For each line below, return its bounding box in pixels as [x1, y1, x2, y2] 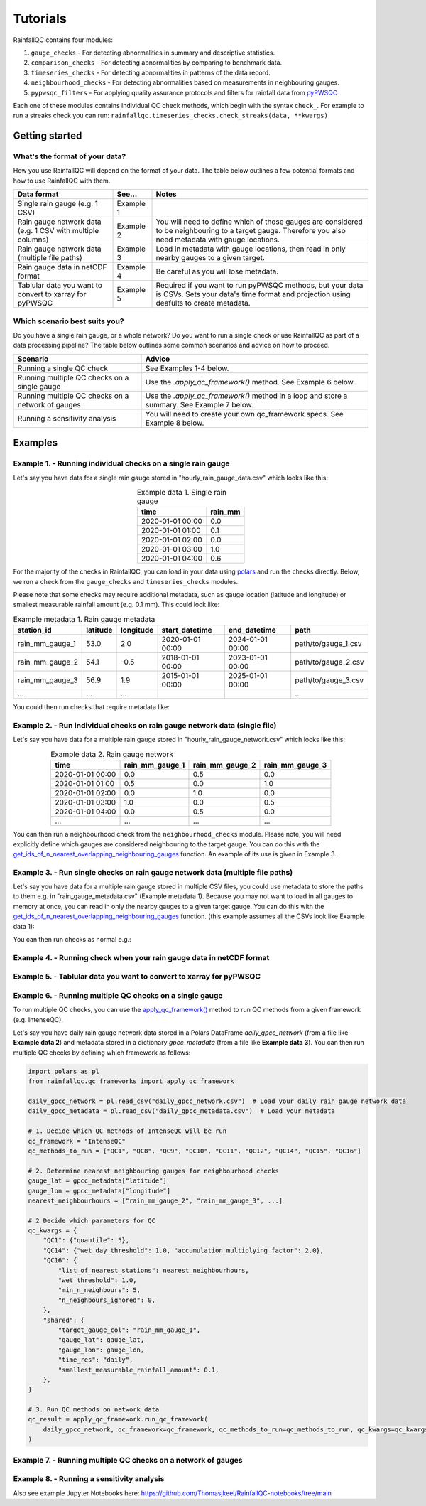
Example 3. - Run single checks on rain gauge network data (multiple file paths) [13, 867, 293, 877]
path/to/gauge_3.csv [295, 675, 364, 685]
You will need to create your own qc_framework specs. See [145, 409, 344, 419]
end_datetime [228, 625, 276, 635]
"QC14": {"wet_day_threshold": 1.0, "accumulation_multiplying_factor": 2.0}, [43, 1246, 324, 1254]
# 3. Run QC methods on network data [28, 1406, 160, 1414]
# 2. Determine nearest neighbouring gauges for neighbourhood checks [28, 1166, 280, 1175]
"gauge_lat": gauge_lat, [58, 1336, 145, 1344]
